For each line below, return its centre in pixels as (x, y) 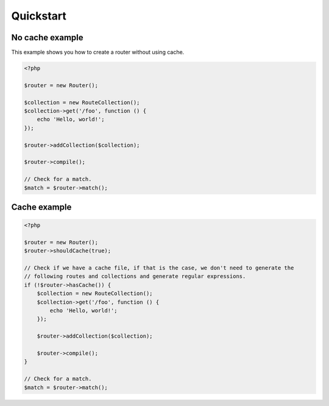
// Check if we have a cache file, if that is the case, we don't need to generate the (159, 268)
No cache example (47, 37)
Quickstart (39, 16)
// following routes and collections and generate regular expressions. (135, 276)
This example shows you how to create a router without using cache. (98, 52)
